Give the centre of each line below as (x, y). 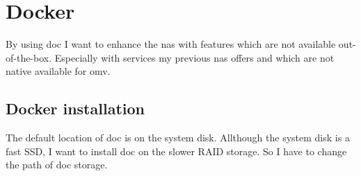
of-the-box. (29, 57)
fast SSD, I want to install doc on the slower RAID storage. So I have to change (176, 151)
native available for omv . (58, 71)
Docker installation (75, 108)
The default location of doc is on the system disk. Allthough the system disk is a (178, 138)
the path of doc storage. (57, 165)
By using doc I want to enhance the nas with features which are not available (171, 44)
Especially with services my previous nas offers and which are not (194, 57)
